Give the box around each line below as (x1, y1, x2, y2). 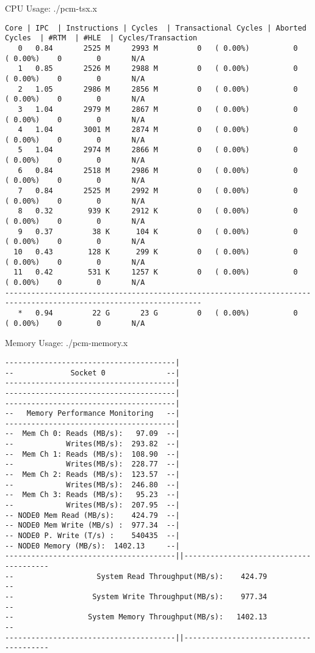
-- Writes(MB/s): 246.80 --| (5, 480, 180, 489)
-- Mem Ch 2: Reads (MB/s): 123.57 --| (5, 470, 180, 479)
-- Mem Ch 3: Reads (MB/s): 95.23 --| (5, 490, 180, 500)
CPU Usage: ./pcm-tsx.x (5, 2, 97, 14)
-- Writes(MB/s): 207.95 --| (5, 501, 180, 510)
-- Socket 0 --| (5, 368, 180, 377)
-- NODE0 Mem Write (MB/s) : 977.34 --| (5, 521, 180, 530)
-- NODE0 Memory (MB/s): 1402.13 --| (5, 541, 180, 550)
